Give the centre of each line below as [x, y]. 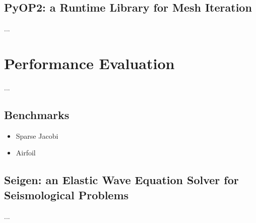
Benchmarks [37, 114]
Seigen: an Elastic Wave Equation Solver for [121, 180]
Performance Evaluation [89, 63]
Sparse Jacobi [37, 135]
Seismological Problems [67, 194]
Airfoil [26, 153]
